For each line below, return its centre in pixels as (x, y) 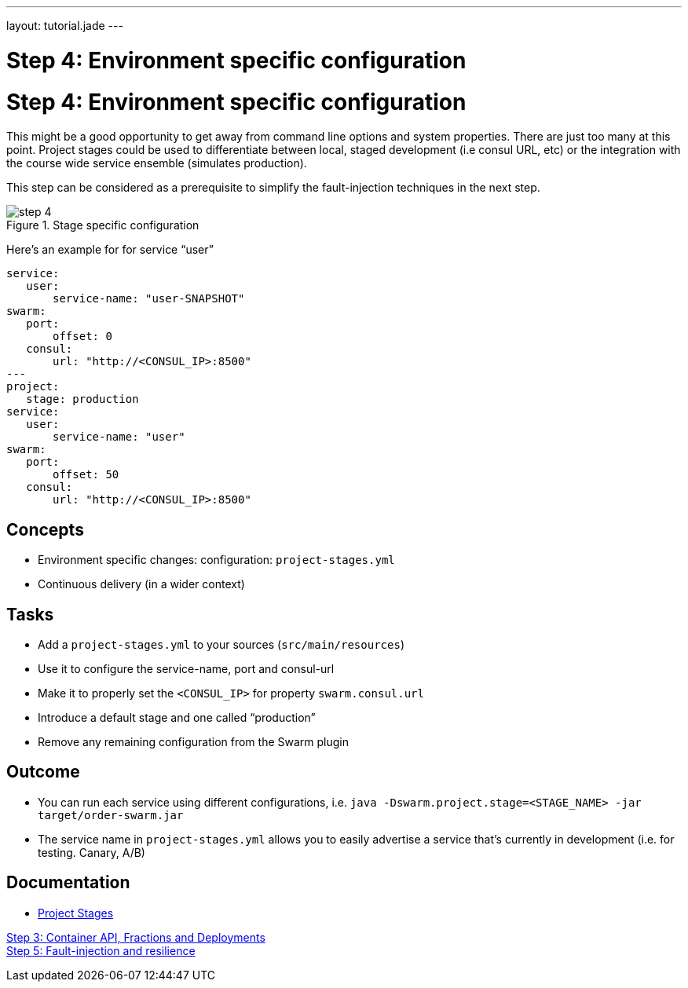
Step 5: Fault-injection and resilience (101, 950)
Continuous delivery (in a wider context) (141, 584)
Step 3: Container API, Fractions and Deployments (136, 937)
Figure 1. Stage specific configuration (103, 225)
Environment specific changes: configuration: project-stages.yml (216, 560)
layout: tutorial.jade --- (65, 26)
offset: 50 (86, 475)
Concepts (45, 529)
